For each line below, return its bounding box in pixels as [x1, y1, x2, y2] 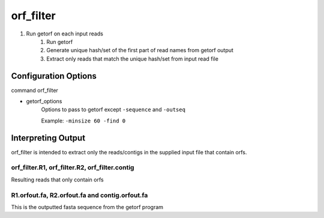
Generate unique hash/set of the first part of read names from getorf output [46, 47, 234, 54]
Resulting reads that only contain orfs [11, 176, 104, 183]
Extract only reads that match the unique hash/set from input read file [46, 55, 219, 62]
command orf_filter [11, 86, 58, 94]
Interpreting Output [11, 133, 86, 143]
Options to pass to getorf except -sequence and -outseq [41, 106, 186, 114]
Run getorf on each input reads [26, 30, 103, 37]
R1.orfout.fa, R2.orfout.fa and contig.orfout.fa [11, 191, 148, 199]
